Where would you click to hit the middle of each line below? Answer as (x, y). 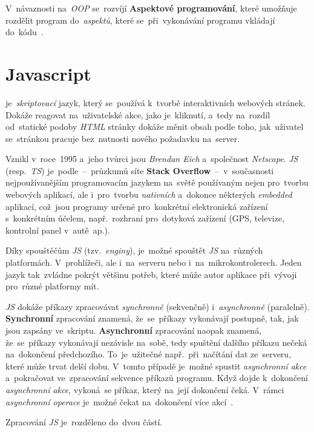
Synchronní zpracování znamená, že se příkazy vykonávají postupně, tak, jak (152, 318)
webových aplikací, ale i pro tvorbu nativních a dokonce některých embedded (149, 194)
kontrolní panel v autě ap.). (58, 230)
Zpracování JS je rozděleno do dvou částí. (84, 422)
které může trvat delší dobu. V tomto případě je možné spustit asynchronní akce (156, 366)
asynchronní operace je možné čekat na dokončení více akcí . (119, 401)
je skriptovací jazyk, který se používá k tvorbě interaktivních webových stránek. (155, 102)
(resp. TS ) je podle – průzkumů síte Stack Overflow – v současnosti (140, 170)
